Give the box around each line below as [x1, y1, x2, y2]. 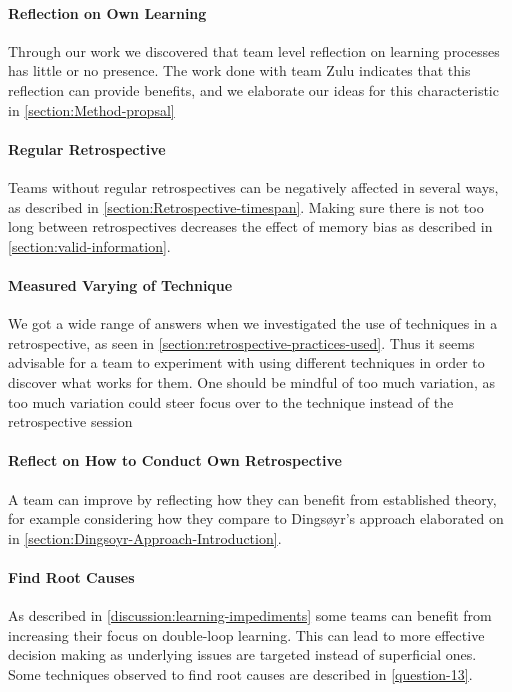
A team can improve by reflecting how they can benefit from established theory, [8, 488, 497, 509]
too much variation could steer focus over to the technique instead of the [8, 391, 454, 412]
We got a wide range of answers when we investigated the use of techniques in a [8, 313, 498, 334]
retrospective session [8, 411, 133, 432]
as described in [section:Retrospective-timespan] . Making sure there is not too [8, 196, 484, 217]
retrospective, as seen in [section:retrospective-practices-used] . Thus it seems [8, 332, 475, 353]
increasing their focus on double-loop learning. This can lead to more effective [8, 624, 485, 645]
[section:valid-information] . [8, 235, 171, 256]
